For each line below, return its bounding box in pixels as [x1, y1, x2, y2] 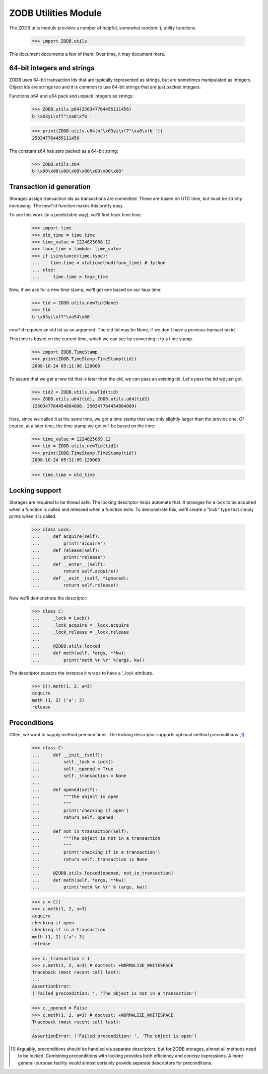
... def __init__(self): [32, 752, 103, 758]
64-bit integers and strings [9, 64, 95, 72]
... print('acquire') [32, 540, 106, 546]
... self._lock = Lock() [32, 759, 114, 765]
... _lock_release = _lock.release [32, 629, 129, 635]
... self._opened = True [32, 766, 114, 772]
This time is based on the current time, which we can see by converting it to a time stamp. [9, 336, 194, 342]
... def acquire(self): [32, 534, 100, 539]
